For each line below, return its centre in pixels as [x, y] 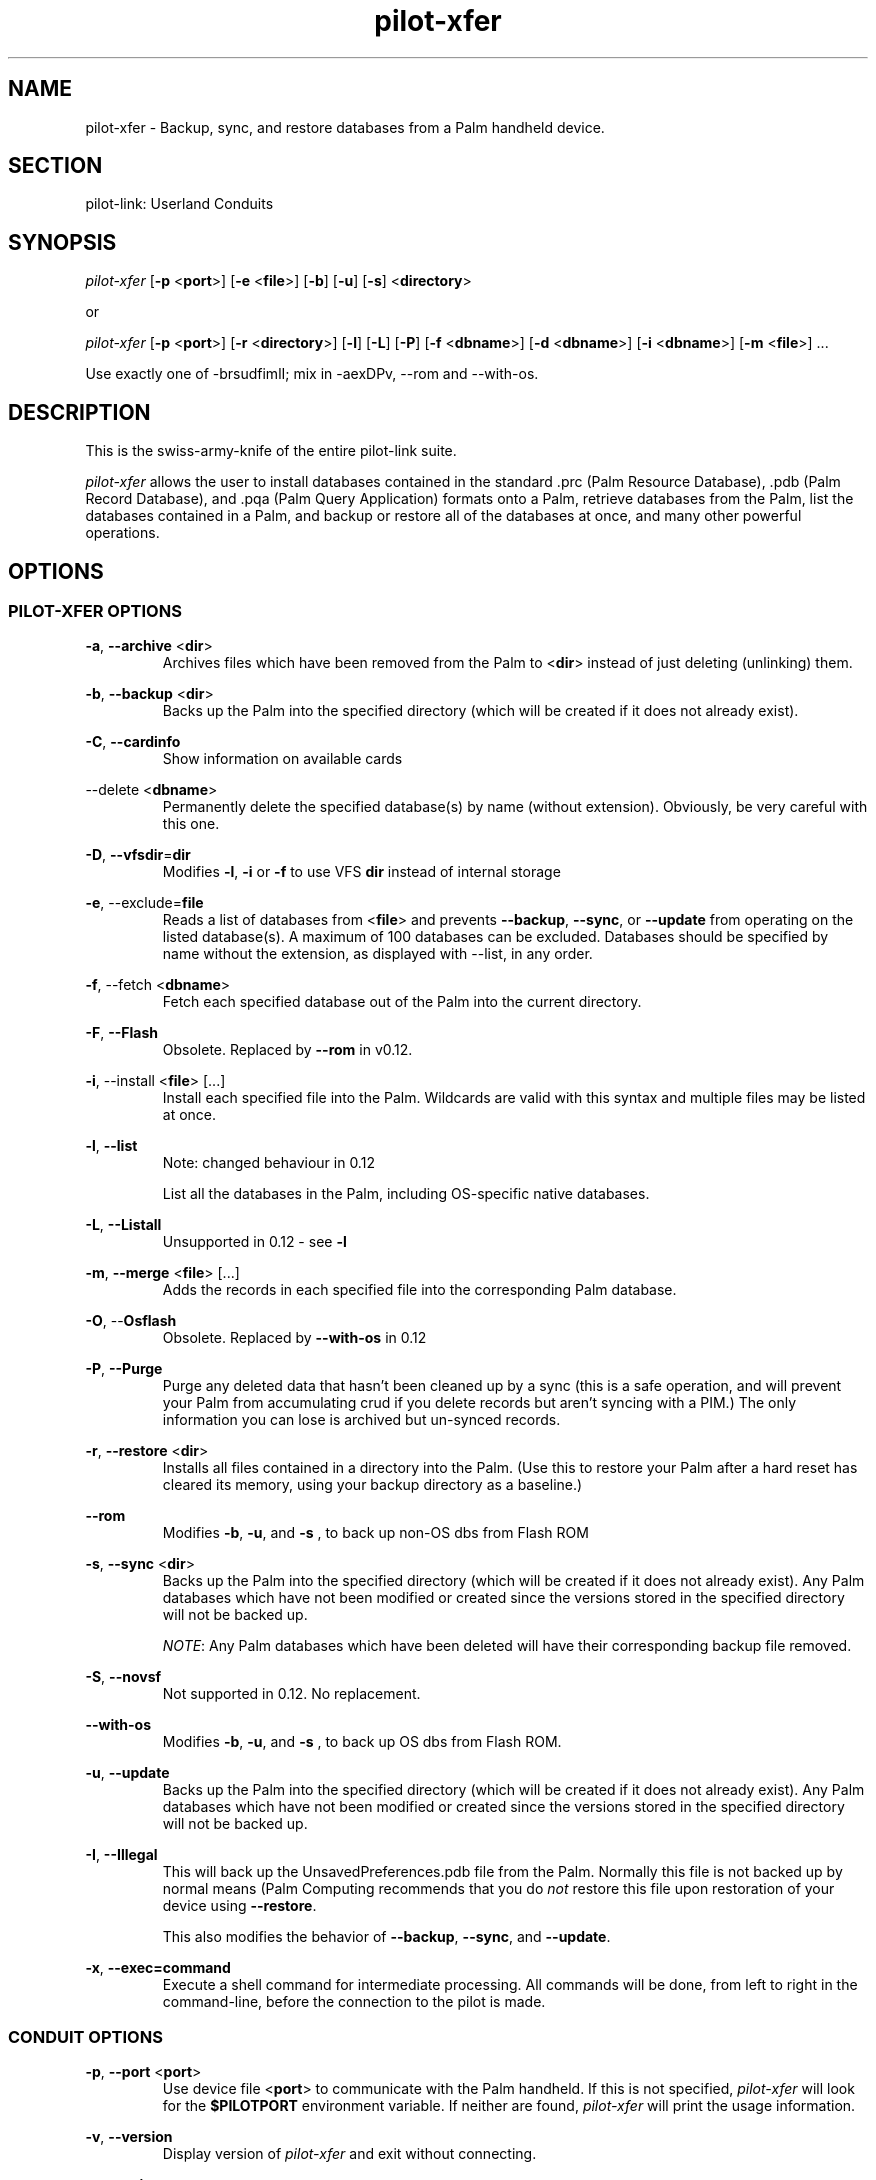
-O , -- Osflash [131, 1321]
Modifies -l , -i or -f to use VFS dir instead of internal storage [361, 872]
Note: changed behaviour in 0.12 [268, 1163]
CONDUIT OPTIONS [85, 2036]
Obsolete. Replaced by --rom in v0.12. [287, 1050]
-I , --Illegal [121, 1855]
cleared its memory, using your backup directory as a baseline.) [372, 1485]
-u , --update [127, 1773]
